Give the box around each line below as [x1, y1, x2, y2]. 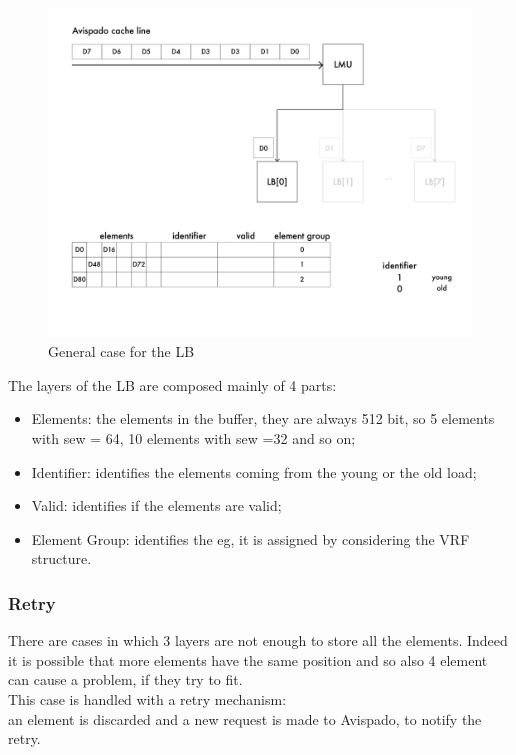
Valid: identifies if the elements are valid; [31, 495, 282, 516]
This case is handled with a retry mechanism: [8, 688, 287, 709]
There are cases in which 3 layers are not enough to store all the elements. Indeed [8, 630, 508, 651]
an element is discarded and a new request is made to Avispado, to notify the [8, 708, 482, 729]
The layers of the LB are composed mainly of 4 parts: [8, 374, 337, 395]
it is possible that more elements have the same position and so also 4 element [8, 649, 488, 670]
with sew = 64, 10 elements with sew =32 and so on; [31, 427, 356, 448]
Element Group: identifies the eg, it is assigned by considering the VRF [31, 528, 470, 549]
